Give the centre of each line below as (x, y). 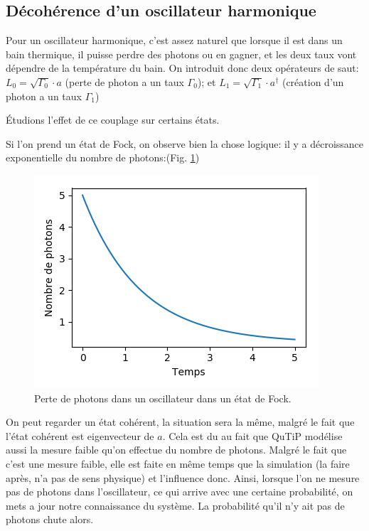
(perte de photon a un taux (124, 81)
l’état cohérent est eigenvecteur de (80, 435)
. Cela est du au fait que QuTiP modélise (252, 435)
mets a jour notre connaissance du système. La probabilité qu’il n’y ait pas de (175, 505)
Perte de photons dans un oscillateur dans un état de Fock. (163, 398)
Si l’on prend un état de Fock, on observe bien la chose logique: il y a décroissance (185, 143)
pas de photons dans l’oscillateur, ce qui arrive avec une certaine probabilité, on (180, 492)
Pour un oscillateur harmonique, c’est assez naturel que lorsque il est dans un (174, 40)
